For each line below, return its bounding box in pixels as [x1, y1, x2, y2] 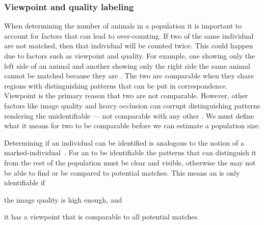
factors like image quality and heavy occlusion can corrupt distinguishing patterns [4, 100, 260, 110]
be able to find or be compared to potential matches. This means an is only [4, 167, 240, 178]
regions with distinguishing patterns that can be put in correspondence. [4, 80, 228, 91]
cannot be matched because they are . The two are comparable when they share [4, 70, 254, 81]
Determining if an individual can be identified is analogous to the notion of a [4, 137, 245, 148]
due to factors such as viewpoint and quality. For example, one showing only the [4, 50, 255, 61]
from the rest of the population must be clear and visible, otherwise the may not [4, 157, 256, 167]
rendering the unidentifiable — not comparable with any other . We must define [4, 110, 254, 121]
